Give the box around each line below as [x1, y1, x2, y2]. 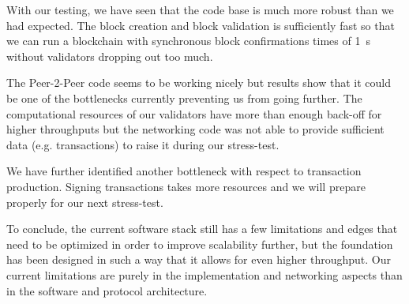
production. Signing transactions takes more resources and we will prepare [6, 178, 366, 194]
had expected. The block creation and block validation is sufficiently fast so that [6, 17, 395, 33]
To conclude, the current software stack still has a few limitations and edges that [6, 220, 398, 237]
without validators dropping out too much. [6, 47, 213, 64]
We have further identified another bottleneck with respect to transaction [6, 163, 362, 179]
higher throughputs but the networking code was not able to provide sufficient [6, 121, 385, 137]
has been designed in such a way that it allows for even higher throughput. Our [6, 251, 391, 268]
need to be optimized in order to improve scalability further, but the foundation [6, 235, 393, 252]
